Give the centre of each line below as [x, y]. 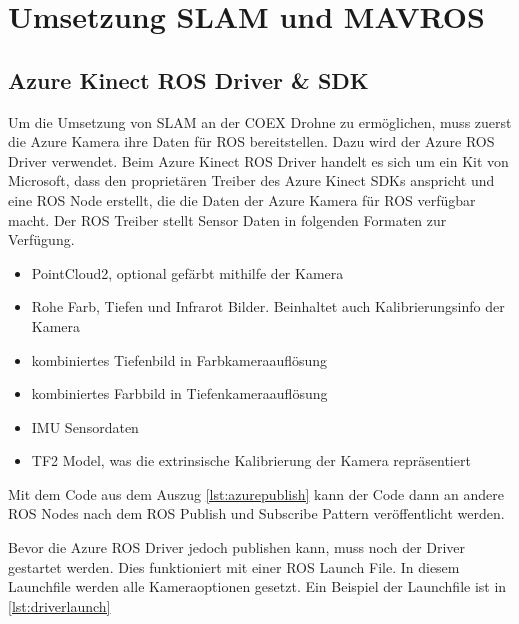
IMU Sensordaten [85, 426]
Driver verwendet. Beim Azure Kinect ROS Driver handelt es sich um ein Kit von [258, 160]
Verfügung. [41, 239]
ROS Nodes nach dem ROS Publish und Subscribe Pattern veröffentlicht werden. [256, 513]
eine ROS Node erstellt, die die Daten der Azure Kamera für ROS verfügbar [242, 199]
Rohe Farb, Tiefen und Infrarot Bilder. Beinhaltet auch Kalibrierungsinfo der [268, 306]
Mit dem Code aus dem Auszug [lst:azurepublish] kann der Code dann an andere [256, 493]
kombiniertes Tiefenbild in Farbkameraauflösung [179, 359]
